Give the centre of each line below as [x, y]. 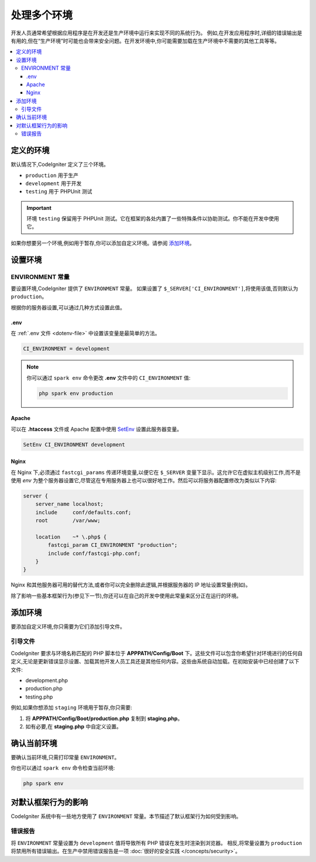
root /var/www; [68, 521]
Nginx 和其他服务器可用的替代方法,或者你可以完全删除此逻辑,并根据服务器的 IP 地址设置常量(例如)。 [131, 585]
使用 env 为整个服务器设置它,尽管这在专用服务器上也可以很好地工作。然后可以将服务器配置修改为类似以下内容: [144, 480]
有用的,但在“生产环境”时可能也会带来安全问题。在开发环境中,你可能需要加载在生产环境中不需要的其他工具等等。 [145, 40]
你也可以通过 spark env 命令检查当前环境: [63, 768]
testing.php [39, 697]
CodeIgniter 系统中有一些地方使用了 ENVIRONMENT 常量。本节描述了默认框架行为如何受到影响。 [126, 816]
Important [39, 207]
